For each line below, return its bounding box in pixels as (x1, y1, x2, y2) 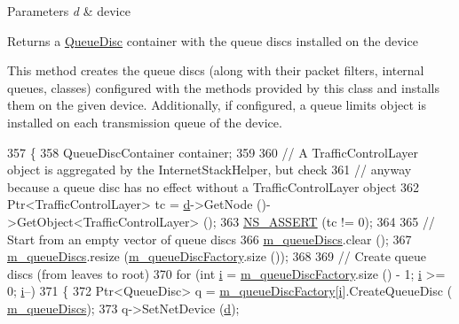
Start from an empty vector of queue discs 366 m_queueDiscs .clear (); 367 (7, 229, 412, 248)
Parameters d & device (7, 2, 131, 19)
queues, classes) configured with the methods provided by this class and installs (7, 78, 439, 96)
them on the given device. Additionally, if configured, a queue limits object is (7, 96, 426, 114)
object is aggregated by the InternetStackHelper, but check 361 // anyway (7, 160, 412, 179)
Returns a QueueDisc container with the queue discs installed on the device (7, 31, 418, 50)
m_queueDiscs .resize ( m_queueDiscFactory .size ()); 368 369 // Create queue (7, 247, 426, 266)
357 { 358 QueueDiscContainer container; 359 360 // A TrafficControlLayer (7, 143, 419, 161)
